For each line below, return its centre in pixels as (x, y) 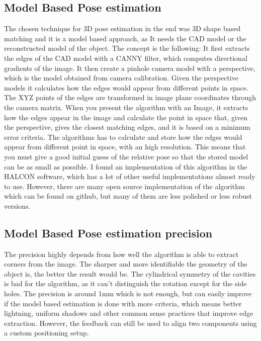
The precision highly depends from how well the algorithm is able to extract (121, 254)
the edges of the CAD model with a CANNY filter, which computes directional (126, 58)
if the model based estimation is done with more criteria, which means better (123, 303)
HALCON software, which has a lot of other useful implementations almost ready (130, 176)
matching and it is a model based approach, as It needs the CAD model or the (125, 38)
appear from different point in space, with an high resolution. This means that (125, 147)
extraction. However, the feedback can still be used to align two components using (130, 323)
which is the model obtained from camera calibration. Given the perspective (121, 78)
